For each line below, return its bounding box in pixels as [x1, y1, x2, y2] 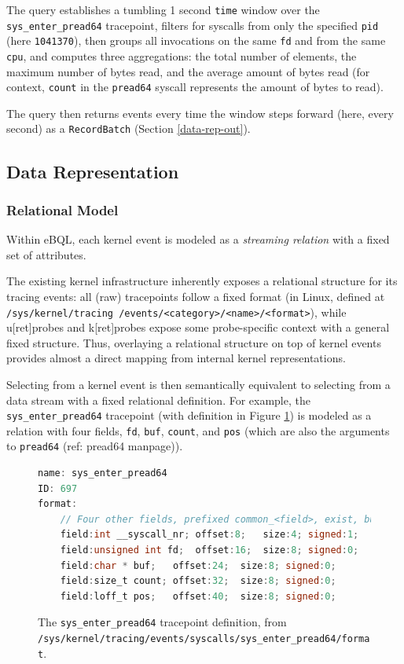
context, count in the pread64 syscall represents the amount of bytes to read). [6, 79, 384, 95]
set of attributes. [6, 246, 86, 262]
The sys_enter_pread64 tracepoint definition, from [38, 614, 287, 630]
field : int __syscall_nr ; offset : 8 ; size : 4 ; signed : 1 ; [60, 529, 359, 541]
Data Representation [6, 159, 179, 183]
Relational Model [6, 200, 119, 219]
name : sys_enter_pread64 [38, 468, 167, 479]
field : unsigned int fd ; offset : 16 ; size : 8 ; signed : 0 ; [60, 545, 359, 556]
